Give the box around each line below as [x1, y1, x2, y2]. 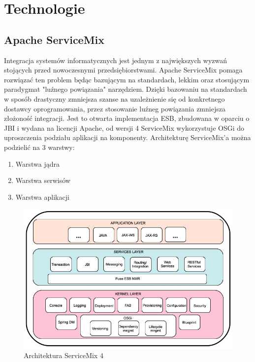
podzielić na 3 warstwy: [4, 142, 75, 152]
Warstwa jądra [15, 158, 60, 169]
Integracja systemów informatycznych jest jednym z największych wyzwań [4, 55, 227, 65]
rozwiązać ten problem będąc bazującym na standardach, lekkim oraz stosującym [4, 74, 250, 84]
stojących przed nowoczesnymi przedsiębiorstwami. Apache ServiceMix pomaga [4, 65, 243, 75]
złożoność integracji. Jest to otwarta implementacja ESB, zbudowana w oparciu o [4, 113, 250, 123]
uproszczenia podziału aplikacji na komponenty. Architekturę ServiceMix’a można [4, 132, 251, 143]
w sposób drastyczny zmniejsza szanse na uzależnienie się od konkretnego [4, 93, 225, 104]
